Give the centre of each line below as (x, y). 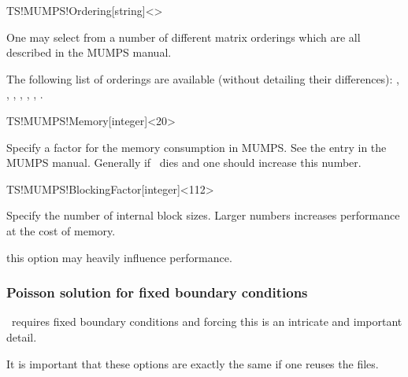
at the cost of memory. (61, 230)
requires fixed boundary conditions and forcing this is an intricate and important (207, 322)
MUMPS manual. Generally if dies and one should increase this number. (184, 163)
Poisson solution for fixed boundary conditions (157, 292)
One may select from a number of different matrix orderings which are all (184, 37)
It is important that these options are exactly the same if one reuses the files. (193, 363)
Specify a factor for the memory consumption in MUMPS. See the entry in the (197, 147)
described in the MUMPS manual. (89, 52)
